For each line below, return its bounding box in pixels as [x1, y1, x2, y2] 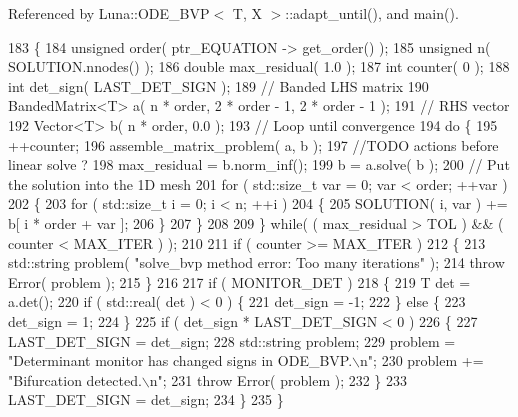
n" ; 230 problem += [360, 350, 484, 371]
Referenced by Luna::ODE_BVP [8, 3, 210, 23]
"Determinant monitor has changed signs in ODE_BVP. [8, 350, 353, 371]
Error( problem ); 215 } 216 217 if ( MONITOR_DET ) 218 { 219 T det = [8, 271, 471, 292]
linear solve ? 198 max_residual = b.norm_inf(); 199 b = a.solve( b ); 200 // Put [8, 154, 510, 175]
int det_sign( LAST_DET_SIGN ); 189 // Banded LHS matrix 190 [8, 75, 429, 96]
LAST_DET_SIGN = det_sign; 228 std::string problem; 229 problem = [8, 330, 456, 351]
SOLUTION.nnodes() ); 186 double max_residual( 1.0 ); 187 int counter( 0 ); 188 [8, 56, 510, 77]
